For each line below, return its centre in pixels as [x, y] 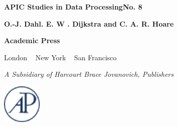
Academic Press [32, 40]
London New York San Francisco [60, 57]
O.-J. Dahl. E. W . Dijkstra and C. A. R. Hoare [89, 23]
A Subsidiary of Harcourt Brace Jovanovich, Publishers [89, 74]
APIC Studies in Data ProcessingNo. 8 [73, 7]
